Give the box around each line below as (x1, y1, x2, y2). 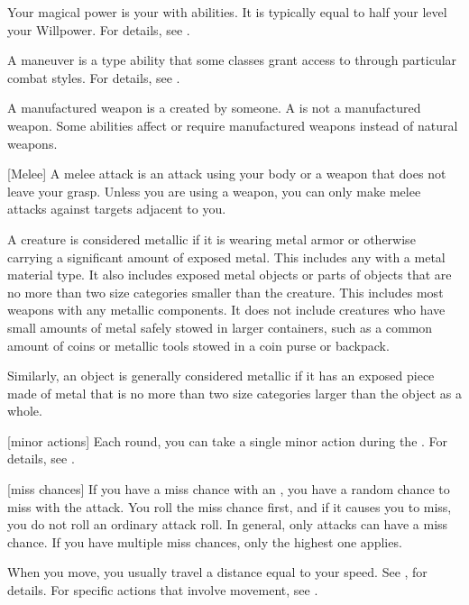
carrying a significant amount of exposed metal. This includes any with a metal (7, 247, 446, 266)
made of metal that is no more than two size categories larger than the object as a (7, 383, 462, 402)
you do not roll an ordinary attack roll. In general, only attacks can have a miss (7, 515, 448, 534)
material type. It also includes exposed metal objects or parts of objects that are (7, 265, 452, 284)
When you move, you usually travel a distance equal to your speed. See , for (7, 563, 428, 582)
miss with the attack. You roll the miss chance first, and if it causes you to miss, (7, 497, 452, 516)
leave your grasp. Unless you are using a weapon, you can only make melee (7, 181, 421, 200)
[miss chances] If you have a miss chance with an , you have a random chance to (7, 480, 450, 499)
